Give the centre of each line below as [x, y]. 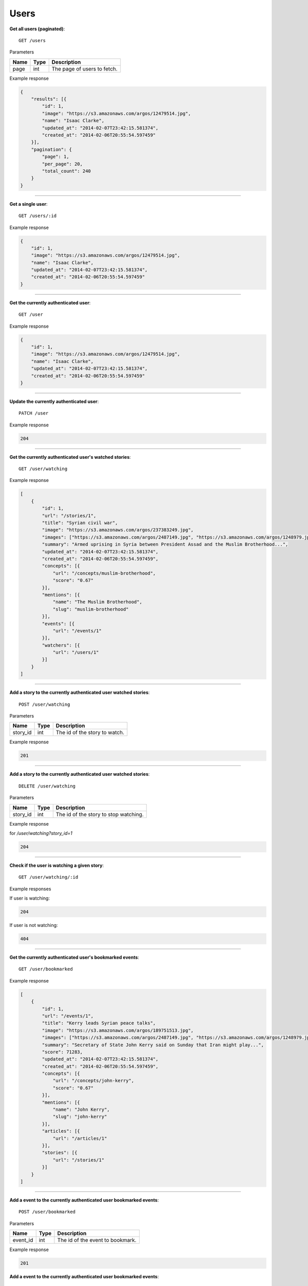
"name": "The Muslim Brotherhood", [97, 602]
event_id [23, 1240]
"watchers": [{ [61, 645]
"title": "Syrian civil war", [80, 523]
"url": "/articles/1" [80, 1138]
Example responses [30, 889]
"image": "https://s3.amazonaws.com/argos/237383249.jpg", [118, 530]
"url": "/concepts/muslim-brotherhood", [104, 573]
